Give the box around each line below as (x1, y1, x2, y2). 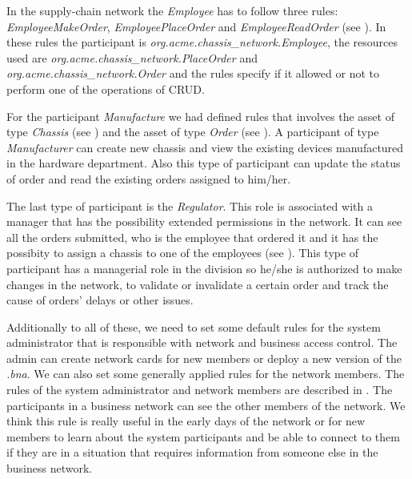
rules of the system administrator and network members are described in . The (6, 381, 393, 398)
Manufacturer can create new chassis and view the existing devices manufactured (6, 139, 404, 155)
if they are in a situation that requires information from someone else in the (6, 444, 378, 461)
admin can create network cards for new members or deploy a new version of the (6, 349, 402, 366)
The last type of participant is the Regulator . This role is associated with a (6, 197, 373, 214)
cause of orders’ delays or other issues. (6, 292, 194, 308)
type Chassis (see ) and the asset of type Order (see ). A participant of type (6, 123, 379, 140)
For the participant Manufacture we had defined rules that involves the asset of (6, 107, 394, 124)
